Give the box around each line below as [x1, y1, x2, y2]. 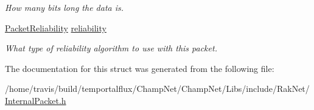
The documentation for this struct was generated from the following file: [5, 62, 274, 74]
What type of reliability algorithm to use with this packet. [5, 42, 217, 54]
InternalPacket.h [5, 94, 66, 106]
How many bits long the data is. [5, 1, 124, 13]
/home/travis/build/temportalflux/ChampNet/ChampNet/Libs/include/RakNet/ [5, 82, 310, 95]
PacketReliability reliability [5, 21, 106, 34]
